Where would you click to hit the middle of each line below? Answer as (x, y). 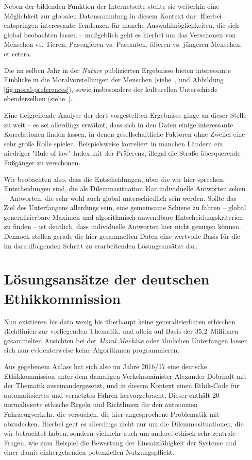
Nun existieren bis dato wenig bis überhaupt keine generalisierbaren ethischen (120, 321)
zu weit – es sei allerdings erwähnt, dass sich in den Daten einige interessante (118, 124)
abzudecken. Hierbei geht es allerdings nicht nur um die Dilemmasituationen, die (124, 423)
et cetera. (18, 53)
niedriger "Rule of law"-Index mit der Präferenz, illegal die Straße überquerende (122, 153)
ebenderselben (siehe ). (38, 98)
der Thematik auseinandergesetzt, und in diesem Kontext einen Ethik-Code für (122, 385)
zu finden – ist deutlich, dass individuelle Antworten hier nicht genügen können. (123, 226)
